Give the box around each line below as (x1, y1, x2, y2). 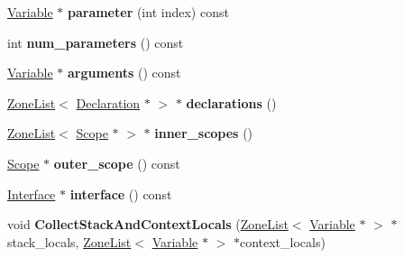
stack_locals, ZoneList (7, 232, 132, 251)
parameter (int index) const (67, 3, 229, 21)
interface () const (69, 184, 172, 203)
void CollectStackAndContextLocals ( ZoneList (7, 215, 289, 234)
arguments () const (67, 63, 181, 82)
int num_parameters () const (7, 32, 184, 51)
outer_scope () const (53, 153, 180, 172)
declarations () (186, 93, 277, 112)
